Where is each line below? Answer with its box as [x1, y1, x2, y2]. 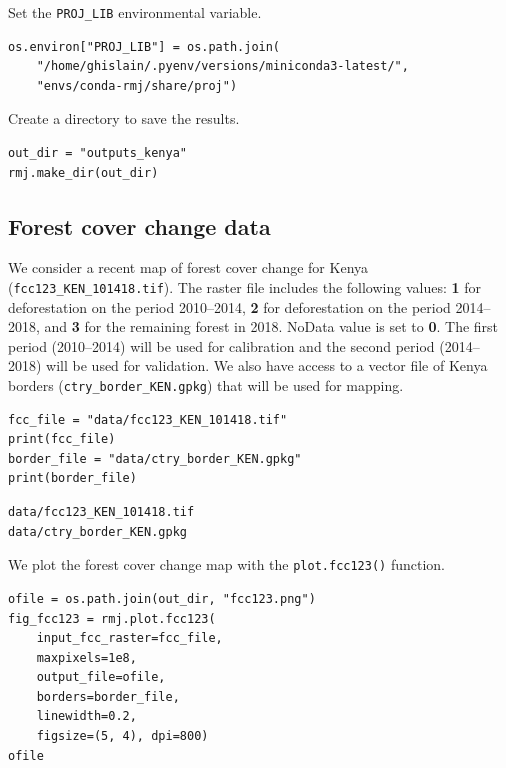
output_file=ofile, [36, 670, 166, 685]
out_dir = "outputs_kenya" [8, 146, 187, 161]
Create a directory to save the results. [8, 108, 240, 129]
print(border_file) [8, 471, 137, 486]
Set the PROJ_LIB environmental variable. [8, 2, 262, 22]
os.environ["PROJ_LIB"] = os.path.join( [8, 39, 281, 54]
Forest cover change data [8, 210, 271, 241]
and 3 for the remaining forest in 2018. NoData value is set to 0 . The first [44, 316, 499, 337]
